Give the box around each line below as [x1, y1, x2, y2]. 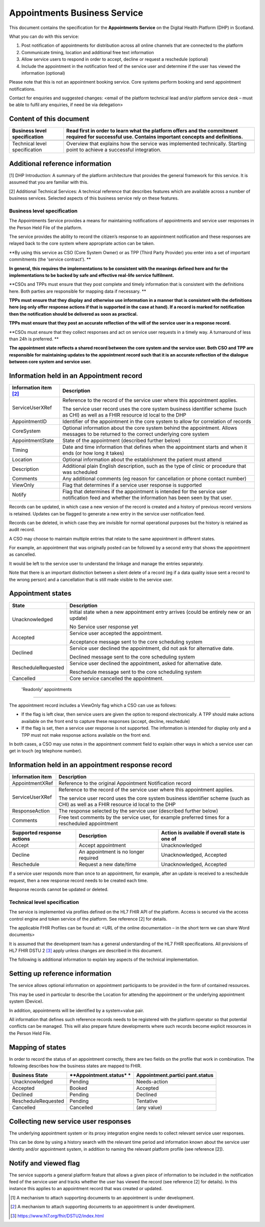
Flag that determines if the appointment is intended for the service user [62, 488, 227, 495]
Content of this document [9, 115, 89, 123]
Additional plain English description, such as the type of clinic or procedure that [62, 463, 246, 470]
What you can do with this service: [9, 33, 79, 39]
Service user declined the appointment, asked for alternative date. [69, 659, 223, 666]
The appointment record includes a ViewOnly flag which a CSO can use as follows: [9, 702, 177, 708]
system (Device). [9, 998, 44, 1004]
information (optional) [21, 70, 65, 76]
